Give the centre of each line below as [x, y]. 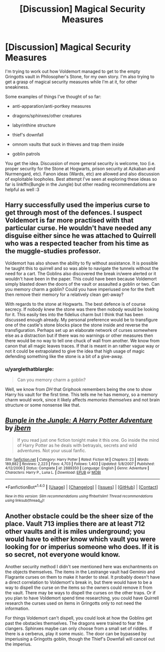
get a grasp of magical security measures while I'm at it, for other [71, 82]
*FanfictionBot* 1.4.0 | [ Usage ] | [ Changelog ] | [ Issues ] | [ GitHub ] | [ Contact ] [82, 487]
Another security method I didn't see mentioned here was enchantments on [82, 566]
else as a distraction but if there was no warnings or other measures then [79, 335]
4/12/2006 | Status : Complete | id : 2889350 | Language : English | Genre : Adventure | [77, 468]
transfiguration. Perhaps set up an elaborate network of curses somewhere [81, 330]
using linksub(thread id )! [25, 501]
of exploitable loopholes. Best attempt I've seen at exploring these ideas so [81, 179]
